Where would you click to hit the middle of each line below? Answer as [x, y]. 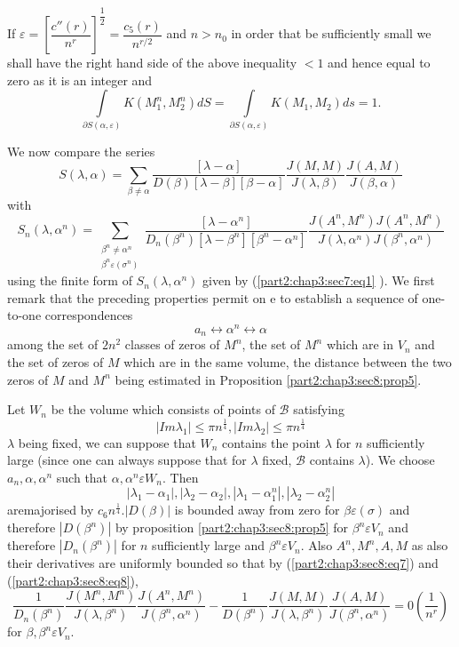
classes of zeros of [172, 344]
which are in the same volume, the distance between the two [288, 361]
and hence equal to [379, 63]
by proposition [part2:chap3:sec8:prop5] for [232, 527]
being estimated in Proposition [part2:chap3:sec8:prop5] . [268, 379]
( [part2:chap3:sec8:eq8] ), [73, 580]
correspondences [89, 315]
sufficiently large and [209, 545]
